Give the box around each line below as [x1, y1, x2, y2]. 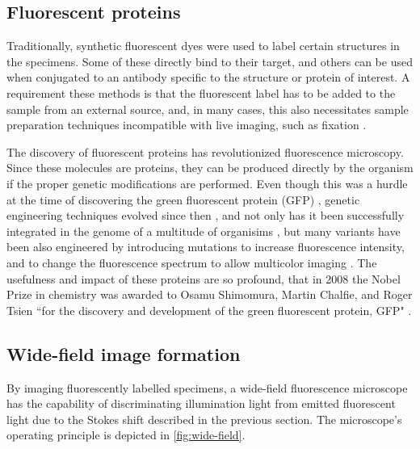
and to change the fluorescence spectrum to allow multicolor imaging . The [6, 254, 377, 271]
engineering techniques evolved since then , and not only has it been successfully [6, 207, 405, 224]
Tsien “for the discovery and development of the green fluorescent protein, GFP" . [6, 301, 412, 318]
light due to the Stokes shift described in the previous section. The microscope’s [6, 410, 402, 427]
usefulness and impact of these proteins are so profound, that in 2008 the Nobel [6, 270, 401, 287]
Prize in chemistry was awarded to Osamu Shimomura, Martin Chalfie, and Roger [6, 286, 413, 303]
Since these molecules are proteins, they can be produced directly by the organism [6, 159, 414, 176]
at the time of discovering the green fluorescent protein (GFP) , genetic [6, 191, 360, 208]
